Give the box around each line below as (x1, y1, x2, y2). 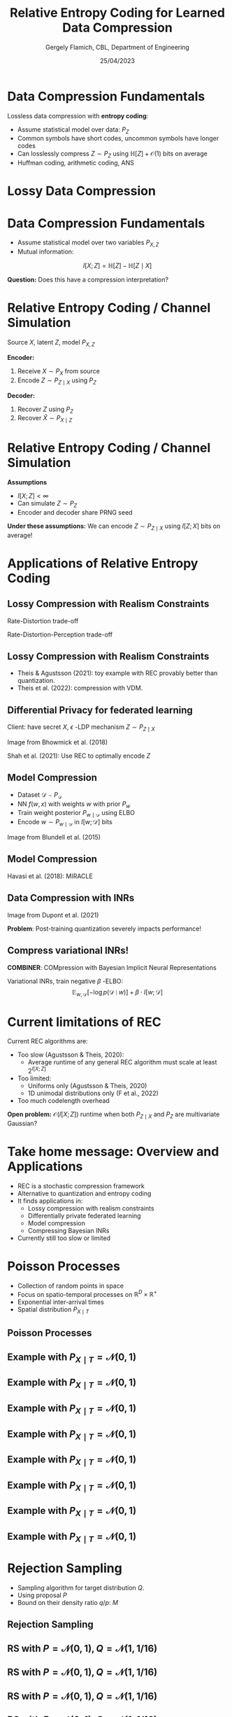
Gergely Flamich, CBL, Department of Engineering (45, 43, 190, 51)
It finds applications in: (17, 1196, 83, 1205)
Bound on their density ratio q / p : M (17, 1598, 119, 1606)
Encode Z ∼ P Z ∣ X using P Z (17, 376, 96, 386)
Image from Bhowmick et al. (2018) (7, 738, 108, 746)
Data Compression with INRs (7, 892, 135, 904)
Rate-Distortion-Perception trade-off (7, 630, 113, 639)
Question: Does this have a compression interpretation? (7, 275, 169, 284)
